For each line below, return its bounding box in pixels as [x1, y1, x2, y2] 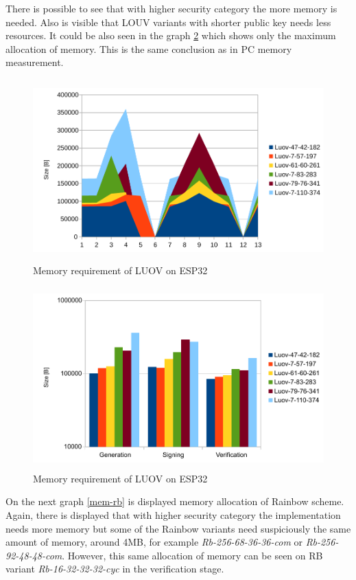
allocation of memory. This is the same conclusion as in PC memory [5, 41, 292, 56]
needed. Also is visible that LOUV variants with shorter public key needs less [5, 14, 331, 29]
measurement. [5, 55, 64, 69]
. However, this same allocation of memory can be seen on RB [62, 548, 323, 562]
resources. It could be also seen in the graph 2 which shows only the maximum [5, 28, 336, 43]
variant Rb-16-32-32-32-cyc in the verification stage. [5, 561, 224, 576]
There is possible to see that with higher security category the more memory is [5, 1, 337, 15]
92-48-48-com [5, 548, 62, 562]
